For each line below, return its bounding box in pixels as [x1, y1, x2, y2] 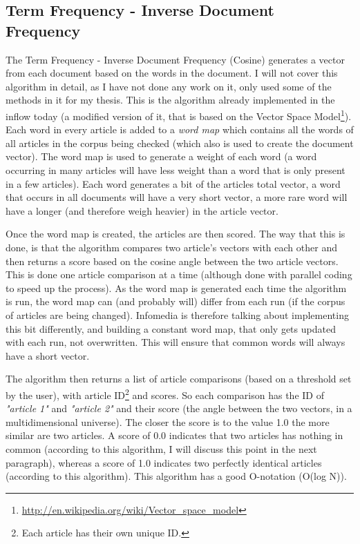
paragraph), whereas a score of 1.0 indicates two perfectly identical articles [6, 455, 322, 469]
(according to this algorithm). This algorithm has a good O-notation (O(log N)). [6, 469, 347, 483]
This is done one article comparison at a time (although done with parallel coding [6, 267, 352, 282]
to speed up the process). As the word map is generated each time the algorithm [6, 280, 347, 295]
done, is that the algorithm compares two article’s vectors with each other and [6, 240, 337, 254]
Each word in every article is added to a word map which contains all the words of [6, 122, 354, 137]
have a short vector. [6, 348, 90, 362]
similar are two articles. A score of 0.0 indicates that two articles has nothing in [6, 428, 343, 443]
